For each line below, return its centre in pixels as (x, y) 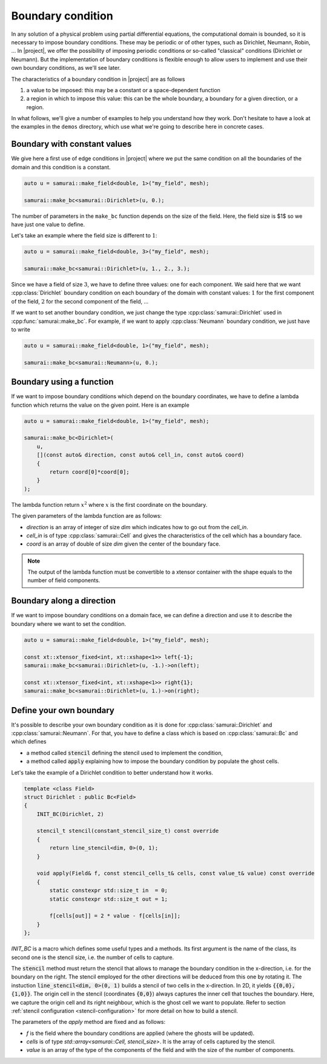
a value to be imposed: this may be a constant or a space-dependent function (124, 90)
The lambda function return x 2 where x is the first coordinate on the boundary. (109, 504)
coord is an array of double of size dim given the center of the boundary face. (124, 544)
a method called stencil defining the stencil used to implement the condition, (125, 753)
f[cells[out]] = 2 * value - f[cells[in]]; (115, 916)
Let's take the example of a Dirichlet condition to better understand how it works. (112, 772)
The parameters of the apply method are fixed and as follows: (88, 1022)
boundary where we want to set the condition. (69, 624)
